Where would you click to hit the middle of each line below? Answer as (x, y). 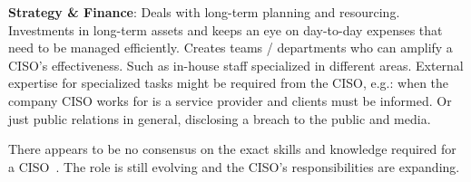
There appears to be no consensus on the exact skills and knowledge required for (232, 149)
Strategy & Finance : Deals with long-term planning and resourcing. (204, 12)
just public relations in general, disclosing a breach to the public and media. (220, 118)
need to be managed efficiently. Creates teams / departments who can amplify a (231, 48)
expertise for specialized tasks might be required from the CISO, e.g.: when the (229, 83)
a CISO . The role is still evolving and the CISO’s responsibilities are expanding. (234, 166)
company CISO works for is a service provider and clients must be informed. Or (230, 100)
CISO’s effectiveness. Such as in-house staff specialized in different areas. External (236, 65)
